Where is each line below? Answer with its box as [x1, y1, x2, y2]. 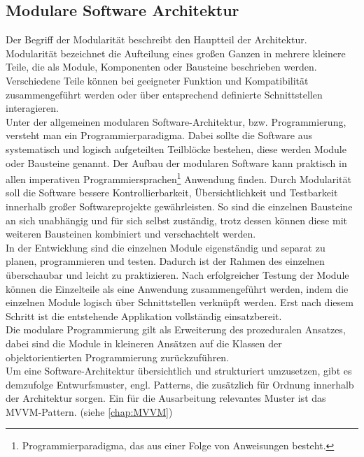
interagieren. [6, 101, 59, 115]
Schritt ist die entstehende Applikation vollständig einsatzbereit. [6, 308, 282, 323]
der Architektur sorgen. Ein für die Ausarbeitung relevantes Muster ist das [6, 391, 326, 405]
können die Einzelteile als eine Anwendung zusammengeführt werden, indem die [6, 281, 349, 296]
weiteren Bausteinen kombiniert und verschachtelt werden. [6, 226, 256, 241]
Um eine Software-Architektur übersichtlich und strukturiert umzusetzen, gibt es [6, 363, 352, 378]
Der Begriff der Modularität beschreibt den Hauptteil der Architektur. [6, 32, 307, 47]
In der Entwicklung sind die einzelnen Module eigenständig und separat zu [6, 240, 325, 254]
